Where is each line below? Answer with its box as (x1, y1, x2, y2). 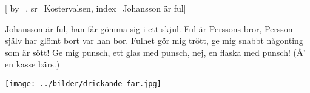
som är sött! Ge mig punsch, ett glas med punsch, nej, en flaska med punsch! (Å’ (5, 46, 306, 58)
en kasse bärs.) (5, 58, 60, 71)
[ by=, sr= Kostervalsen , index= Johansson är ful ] (5, 2, 186, 14)
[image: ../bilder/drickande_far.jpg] (5, 79, 161, 88)
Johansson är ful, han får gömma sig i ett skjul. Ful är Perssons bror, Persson (5, 22, 293, 35)
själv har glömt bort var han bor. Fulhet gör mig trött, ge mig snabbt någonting (5, 34, 303, 47)
